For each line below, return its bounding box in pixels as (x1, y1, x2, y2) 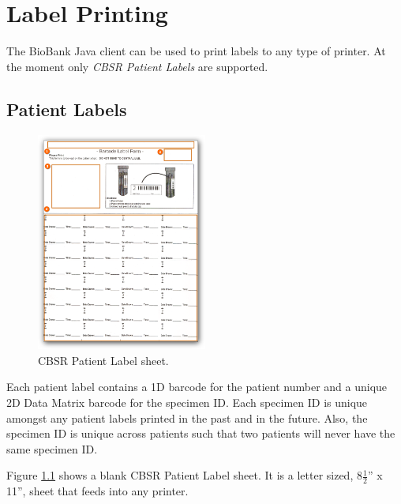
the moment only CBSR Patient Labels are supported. (6, 58, 268, 74)
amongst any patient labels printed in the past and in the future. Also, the (6, 409, 368, 426)
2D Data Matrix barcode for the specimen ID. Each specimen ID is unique (6, 393, 368, 410)
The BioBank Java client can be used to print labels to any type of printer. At (6, 43, 386, 59)
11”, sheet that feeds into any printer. (6, 483, 189, 499)
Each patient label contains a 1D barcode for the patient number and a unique (6, 378, 388, 395)
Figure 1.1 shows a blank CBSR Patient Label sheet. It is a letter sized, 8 (6, 467, 362, 483)
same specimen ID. (6, 440, 98, 457)
